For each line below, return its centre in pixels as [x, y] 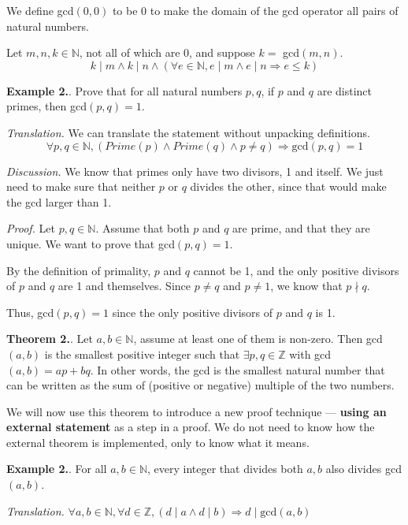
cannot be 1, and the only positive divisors [296, 270]
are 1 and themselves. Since [124, 286]
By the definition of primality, [79, 270]
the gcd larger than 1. [59, 201]
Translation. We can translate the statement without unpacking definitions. [188, 132]
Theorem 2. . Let [50, 339]
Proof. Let [31, 228]
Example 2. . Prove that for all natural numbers [124, 90]
